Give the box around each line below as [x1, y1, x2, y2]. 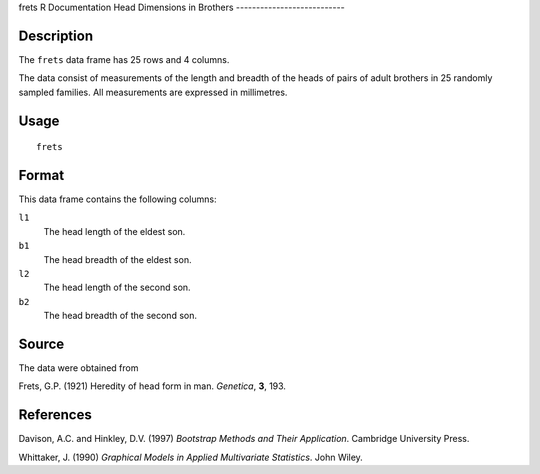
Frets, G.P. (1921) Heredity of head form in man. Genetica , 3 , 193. [18, 380, 287, 392]
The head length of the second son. [43, 281, 191, 294]
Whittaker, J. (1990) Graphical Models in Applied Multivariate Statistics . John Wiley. [18, 451, 364, 463]
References [18, 406, 92, 424]
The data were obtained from [18, 362, 139, 374]
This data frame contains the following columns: [18, 193, 217, 205]
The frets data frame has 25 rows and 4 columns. [18, 53, 230, 65]
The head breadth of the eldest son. [43, 253, 192, 265]
